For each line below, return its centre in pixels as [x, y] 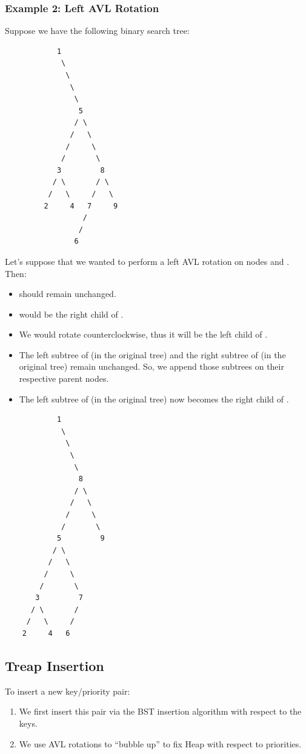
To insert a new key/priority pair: [68, 691]
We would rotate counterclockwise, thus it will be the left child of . [143, 334]
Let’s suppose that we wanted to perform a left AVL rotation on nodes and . [147, 261]
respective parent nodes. [64, 379]
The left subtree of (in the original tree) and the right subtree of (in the [152, 354]
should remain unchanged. [68, 294]
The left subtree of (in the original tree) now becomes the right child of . [154, 399]
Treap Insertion [55, 665]
